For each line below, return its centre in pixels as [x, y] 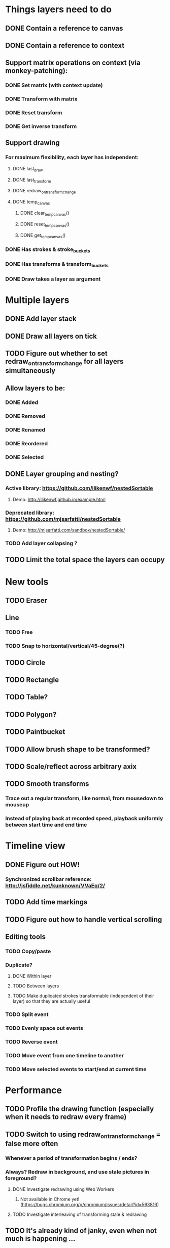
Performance [34, 1090]
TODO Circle [25, 662]
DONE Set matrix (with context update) [54, 85]
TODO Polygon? [31, 714]
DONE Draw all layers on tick [51, 336]
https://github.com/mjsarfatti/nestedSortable [63, 519]
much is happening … [40, 1239]
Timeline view [35, 846]
